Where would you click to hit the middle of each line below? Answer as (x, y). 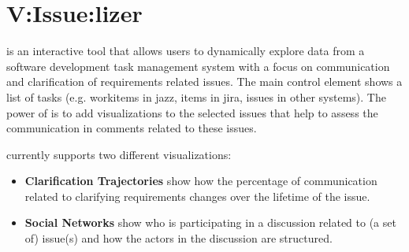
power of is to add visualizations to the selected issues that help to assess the (192, 112)
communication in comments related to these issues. (132, 128)
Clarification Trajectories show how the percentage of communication (201, 181)
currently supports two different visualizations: (119, 154)
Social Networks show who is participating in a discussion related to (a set (210, 222)
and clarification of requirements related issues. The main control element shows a (204, 82)
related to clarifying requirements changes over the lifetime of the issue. (197, 196)
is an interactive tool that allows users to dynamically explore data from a (186, 51)
